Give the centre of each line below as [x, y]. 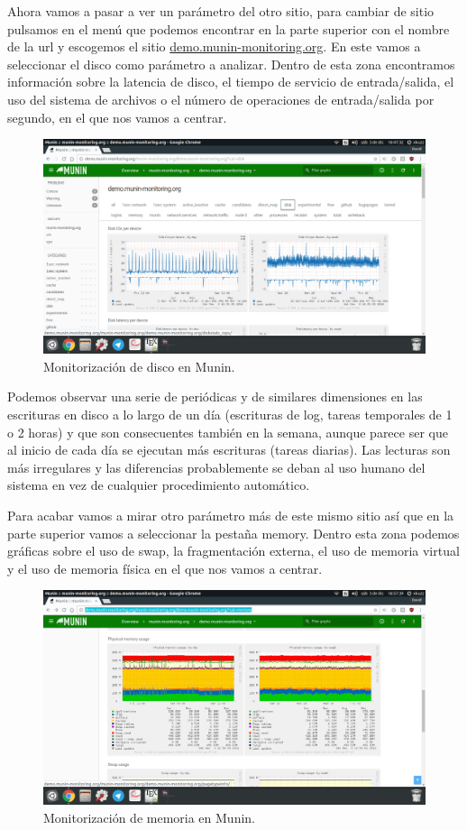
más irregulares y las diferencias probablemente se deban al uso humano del [216, 467]
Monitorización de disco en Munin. [139, 366]
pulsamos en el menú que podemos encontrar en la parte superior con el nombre [229, 28]
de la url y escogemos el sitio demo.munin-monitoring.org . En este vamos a [214, 46]
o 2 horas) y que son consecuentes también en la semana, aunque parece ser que [228, 432]
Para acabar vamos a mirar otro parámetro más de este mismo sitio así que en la [231, 515]
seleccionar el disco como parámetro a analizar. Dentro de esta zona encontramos [231, 64]
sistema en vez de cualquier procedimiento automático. [159, 485]
